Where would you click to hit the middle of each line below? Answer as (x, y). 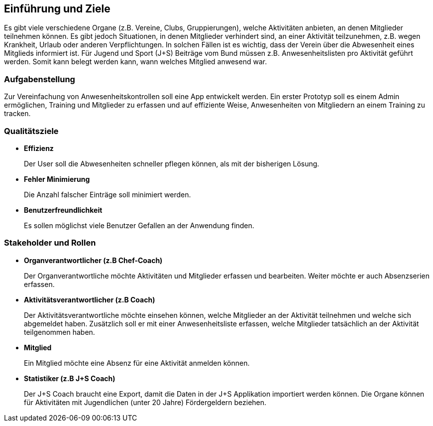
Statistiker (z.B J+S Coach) (70, 378)
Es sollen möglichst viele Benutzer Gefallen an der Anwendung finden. (139, 225)
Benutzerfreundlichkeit (63, 210)
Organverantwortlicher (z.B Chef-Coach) (93, 260)
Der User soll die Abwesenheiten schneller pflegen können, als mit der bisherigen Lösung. (172, 163)
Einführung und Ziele (57, 9)
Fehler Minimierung (57, 179)
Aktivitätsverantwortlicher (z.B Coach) (90, 299)
